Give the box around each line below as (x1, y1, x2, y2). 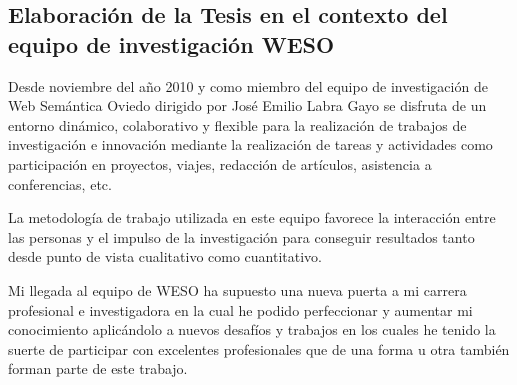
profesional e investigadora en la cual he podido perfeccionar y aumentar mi (8, 299, 473, 320)
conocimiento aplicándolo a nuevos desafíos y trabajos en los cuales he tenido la (8, 319, 496, 340)
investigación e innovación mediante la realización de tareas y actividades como (8, 134, 493, 155)
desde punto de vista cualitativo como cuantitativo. (8, 246, 322, 267)
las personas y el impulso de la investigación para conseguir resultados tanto (8, 226, 475, 247)
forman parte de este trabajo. (8, 358, 188, 379)
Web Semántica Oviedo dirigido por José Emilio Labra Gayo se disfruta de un (8, 95, 487, 116)
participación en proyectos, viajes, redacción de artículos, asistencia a (8, 153, 432, 174)
